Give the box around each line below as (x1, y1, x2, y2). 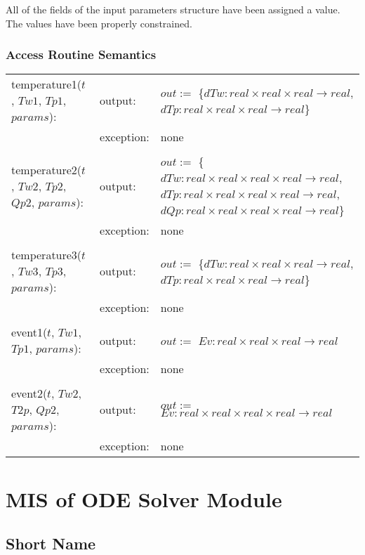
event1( (11, 324, 48, 341)
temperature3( (11, 247, 82, 263)
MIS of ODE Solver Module (6, 484, 282, 513)
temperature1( (11, 76, 82, 93)
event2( (11, 385, 48, 402)
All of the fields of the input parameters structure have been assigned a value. (6, 2, 340, 16)
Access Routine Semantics (6, 46, 157, 63)
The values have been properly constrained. (6, 15, 192, 30)
